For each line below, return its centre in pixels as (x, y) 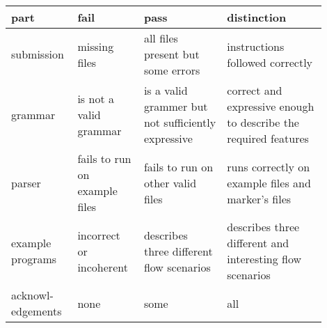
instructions (256, 46)
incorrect (99, 235)
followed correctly (270, 62)
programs (34, 259)
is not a (96, 98)
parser (26, 182)
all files (161, 38)
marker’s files (259, 198)
